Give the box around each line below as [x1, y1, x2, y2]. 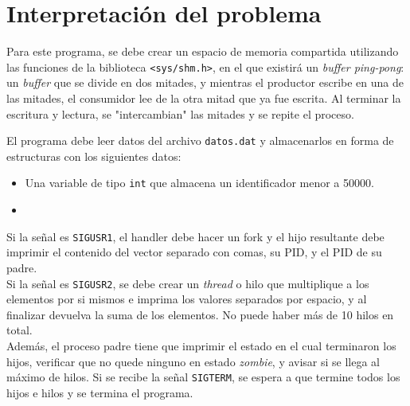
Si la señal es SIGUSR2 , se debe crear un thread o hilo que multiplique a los [6, 275, 369, 291]
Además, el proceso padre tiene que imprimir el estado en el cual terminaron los [6, 337, 396, 353]
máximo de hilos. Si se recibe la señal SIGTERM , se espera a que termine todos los [6, 369, 400, 385]
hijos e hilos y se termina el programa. [6, 384, 193, 400]
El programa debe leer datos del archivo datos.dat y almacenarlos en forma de [6, 132, 394, 149]
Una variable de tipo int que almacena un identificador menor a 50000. [25, 174, 374, 191]
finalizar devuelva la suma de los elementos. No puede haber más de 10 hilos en [6, 306, 394, 322]
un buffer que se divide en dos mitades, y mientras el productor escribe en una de [6, 74, 404, 91]
